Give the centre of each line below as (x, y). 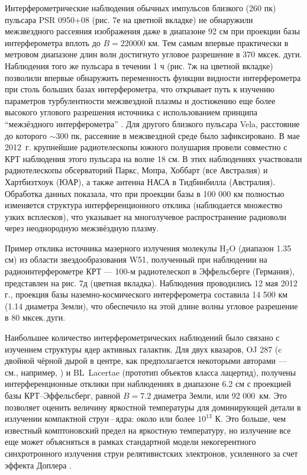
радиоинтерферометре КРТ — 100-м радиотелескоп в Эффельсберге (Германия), (150, 271)
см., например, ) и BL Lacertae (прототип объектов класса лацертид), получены (151, 372)
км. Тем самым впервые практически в (218, 42)
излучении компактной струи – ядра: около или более (100, 419)
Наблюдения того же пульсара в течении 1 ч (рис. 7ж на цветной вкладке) (139, 65)
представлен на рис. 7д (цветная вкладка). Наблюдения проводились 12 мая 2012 (151, 282)
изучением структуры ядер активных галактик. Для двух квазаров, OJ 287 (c (143, 349)
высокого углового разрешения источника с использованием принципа (131, 112)
